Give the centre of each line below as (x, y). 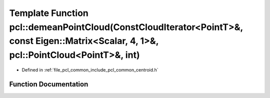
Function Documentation (49, 84)
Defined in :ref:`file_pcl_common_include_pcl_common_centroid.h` (90, 69)
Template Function (49, 13)
